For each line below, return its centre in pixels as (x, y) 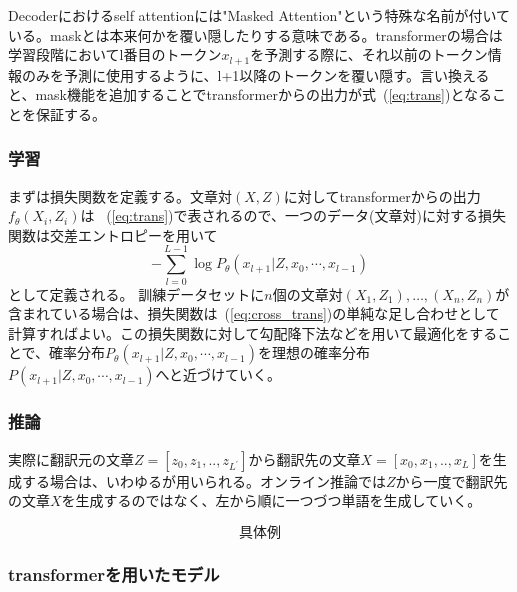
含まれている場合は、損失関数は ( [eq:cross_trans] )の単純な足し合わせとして (254, 313)
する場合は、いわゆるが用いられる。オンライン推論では (203, 480)
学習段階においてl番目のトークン (115, 54)
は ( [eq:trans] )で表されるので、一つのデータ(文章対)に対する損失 (293, 215)
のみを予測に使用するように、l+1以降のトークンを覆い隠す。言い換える (255, 74)
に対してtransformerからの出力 (382, 195)
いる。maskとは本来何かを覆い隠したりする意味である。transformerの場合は (255, 34)
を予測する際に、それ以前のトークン (369, 54)
